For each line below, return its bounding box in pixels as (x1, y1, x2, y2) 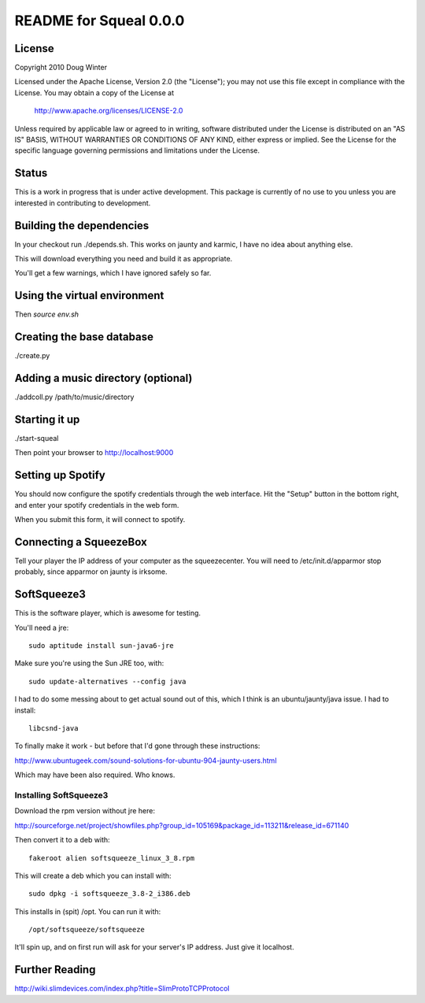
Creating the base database (14, 331, 153, 344)
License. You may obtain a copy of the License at (14, 87, 175, 98)
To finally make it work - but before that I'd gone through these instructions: (14, 741, 261, 751)
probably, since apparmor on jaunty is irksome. (14, 567, 168, 576)
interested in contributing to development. (14, 198, 151, 208)
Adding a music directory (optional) (14, 372, 193, 385)
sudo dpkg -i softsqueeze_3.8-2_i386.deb (28, 890, 190, 898)
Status (14, 166, 48, 180)
